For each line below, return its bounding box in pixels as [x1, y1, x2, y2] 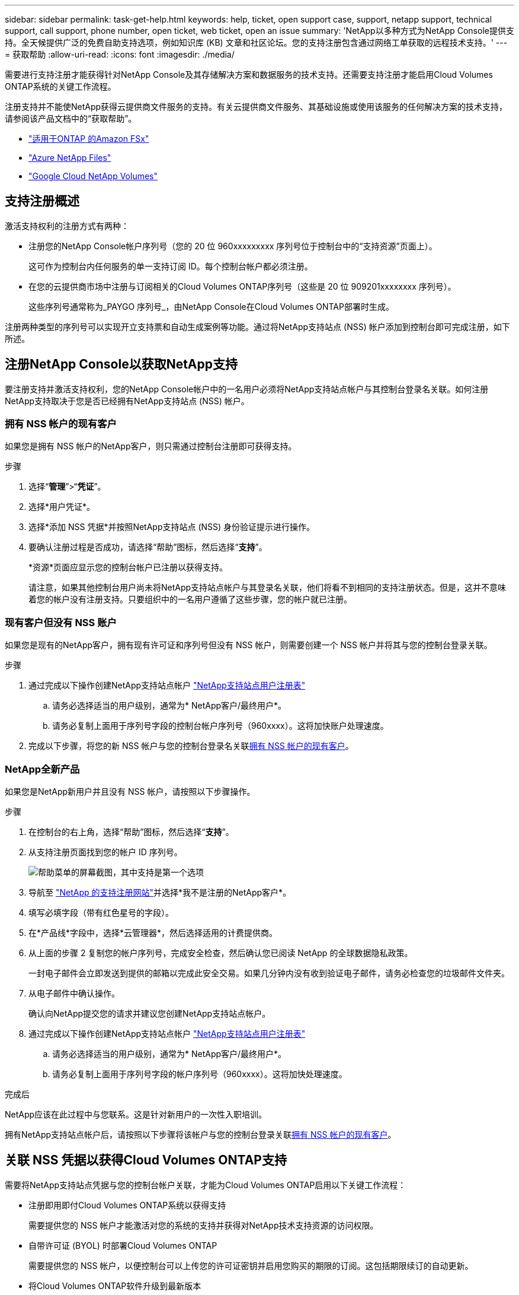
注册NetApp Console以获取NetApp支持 [5, 357, 238, 372]
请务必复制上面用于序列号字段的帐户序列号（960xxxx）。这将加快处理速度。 [52, 1068, 347, 1079]
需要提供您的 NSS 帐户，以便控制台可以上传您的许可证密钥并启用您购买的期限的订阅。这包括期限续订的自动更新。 [28, 1260, 473, 1271]
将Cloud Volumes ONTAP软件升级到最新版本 [28, 1280, 201, 1291]
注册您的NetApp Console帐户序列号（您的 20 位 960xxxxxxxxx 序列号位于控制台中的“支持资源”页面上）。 [28, 240, 437, 251]
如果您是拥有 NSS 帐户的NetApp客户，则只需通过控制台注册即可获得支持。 [5, 441, 297, 452]
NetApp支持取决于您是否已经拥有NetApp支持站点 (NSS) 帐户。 [5, 395, 249, 406]
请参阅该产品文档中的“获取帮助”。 [5, 113, 137, 123]
